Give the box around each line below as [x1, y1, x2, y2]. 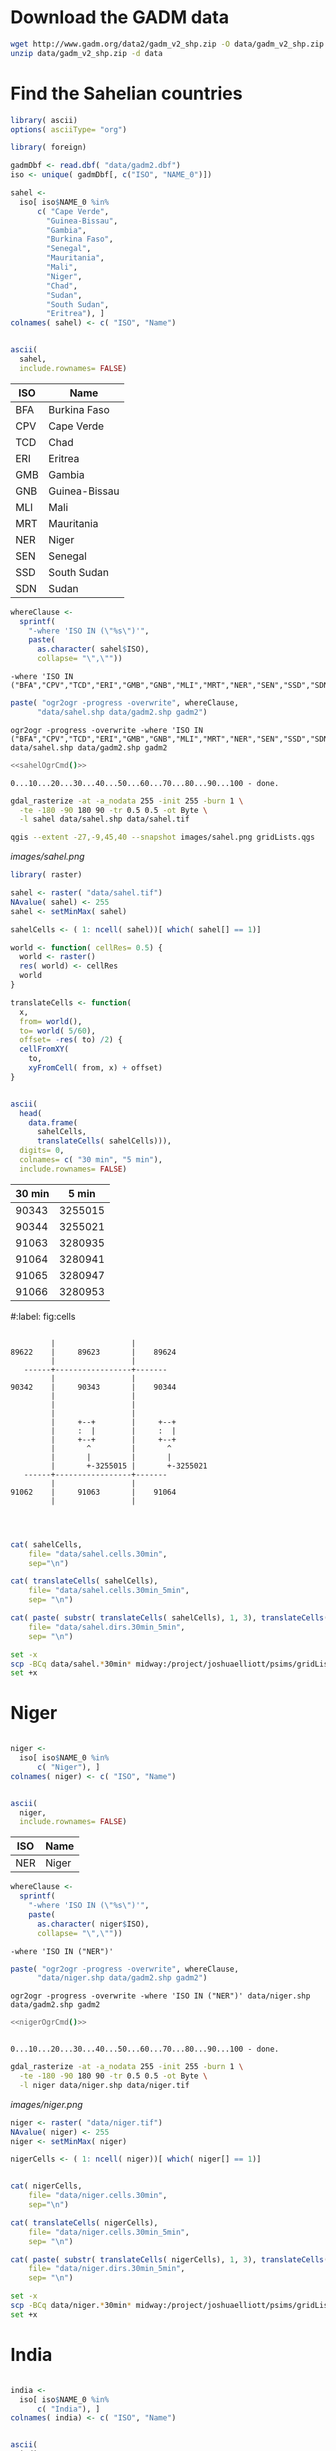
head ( [19, 1108, 43, 1118]
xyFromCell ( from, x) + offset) [28, 1063, 163, 1073]
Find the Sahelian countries [10, 82, 243, 105]
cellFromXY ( [19, 1044, 70, 1055]
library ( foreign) [10, 142, 87, 153]
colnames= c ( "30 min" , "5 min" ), [19, 1155, 163, 1165]
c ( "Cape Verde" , [36, 206, 110, 216]
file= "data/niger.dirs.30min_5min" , [28, 2264, 186, 2274]
